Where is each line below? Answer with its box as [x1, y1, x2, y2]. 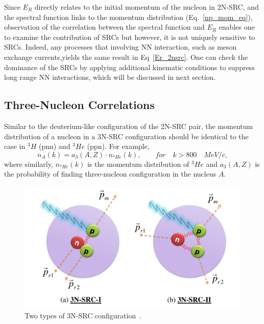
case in [4, 141, 26, 152]
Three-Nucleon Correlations [4, 97, 155, 113]
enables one [219, 21, 255, 32]
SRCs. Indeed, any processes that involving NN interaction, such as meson [4, 41, 237, 52]
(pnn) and [38, 141, 70, 152]
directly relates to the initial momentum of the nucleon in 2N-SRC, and [34, 2, 259, 12]
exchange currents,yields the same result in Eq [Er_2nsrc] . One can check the [4, 51, 248, 62]
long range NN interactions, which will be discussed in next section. [4, 72, 216, 82]
